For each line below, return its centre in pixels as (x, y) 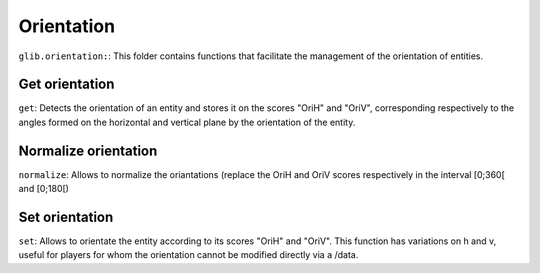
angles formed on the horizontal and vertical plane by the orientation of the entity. (187, 122)
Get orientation (66, 84)
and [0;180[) (44, 189)
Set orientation (66, 216)
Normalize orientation (88, 150)
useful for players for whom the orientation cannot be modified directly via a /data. (188, 255)
